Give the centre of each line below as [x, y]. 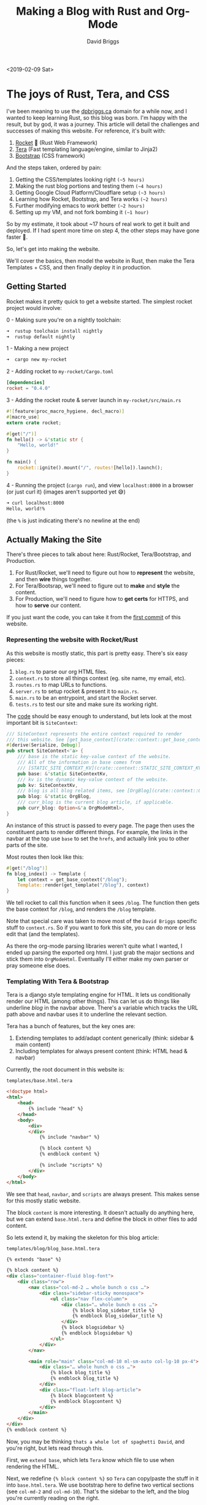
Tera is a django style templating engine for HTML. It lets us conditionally [99, 995]
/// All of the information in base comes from [79, 762]
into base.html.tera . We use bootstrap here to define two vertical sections [100, 1485]
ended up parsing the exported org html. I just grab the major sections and [101, 953]
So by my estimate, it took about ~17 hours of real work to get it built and [98, 224]
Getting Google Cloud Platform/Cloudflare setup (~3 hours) [90, 192]
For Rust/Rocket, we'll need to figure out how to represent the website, [105, 573]
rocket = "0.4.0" [29, 389]
